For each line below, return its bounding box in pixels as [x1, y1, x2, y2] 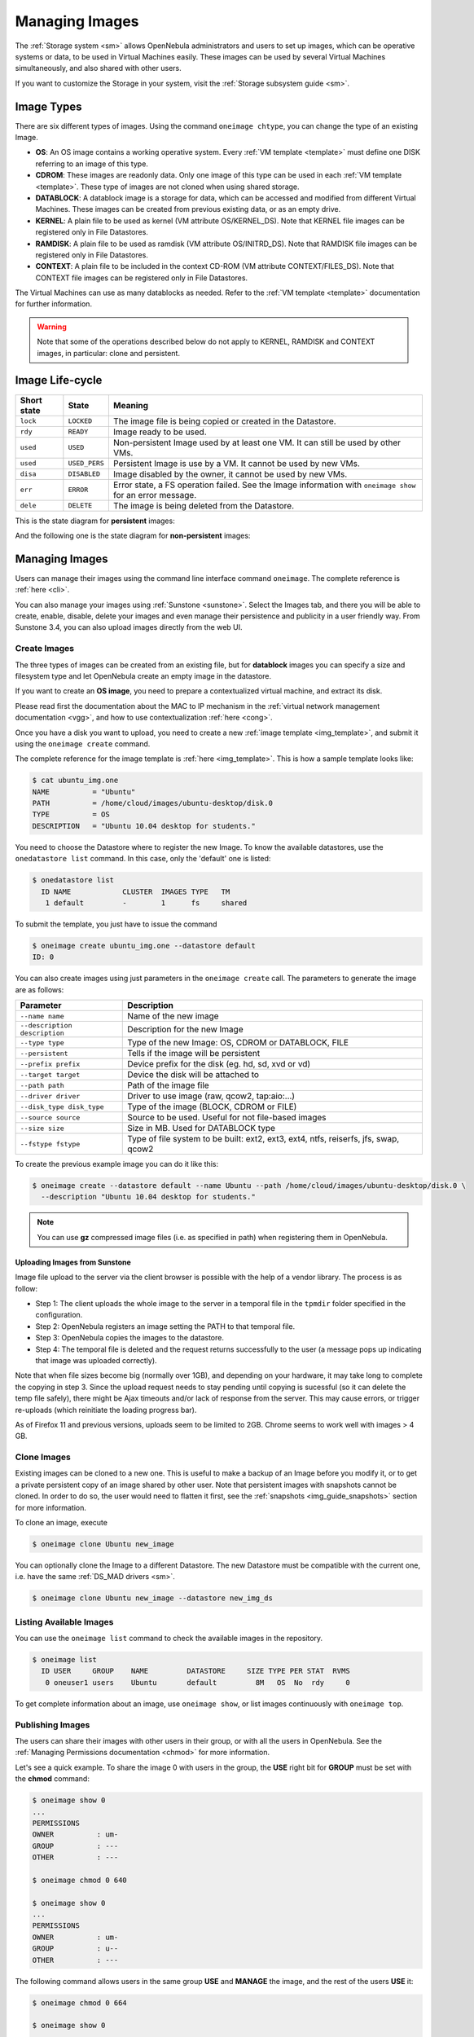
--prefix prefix [20, 1059, 81, 1068]
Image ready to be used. [112, 426, 207, 438]
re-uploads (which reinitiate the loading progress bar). [15, 1405, 197, 1414]
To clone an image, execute [15, 1518, 108, 1528]
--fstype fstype [20, 1139, 81, 1148]
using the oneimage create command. [15, 738, 151, 749]
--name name [20, 1011, 64, 1020]
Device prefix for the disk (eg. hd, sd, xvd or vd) [127, 1058, 311, 1070]
